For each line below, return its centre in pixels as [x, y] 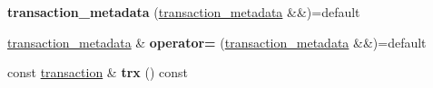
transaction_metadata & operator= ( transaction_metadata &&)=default [217, 42]
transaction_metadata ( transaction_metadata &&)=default [184, 12]
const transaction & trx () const [98, 72]
